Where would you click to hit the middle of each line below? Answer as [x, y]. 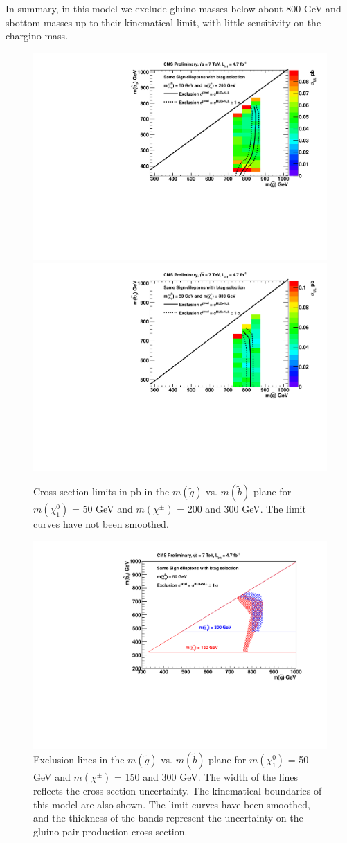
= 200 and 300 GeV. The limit [241, 509]
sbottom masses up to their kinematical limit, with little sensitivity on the [163, 22]
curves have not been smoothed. [101, 524]
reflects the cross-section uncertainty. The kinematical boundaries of [178, 791]
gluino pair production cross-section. [110, 831]
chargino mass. [37, 36]
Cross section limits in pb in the [101, 491]
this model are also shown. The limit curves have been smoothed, [172, 804]
